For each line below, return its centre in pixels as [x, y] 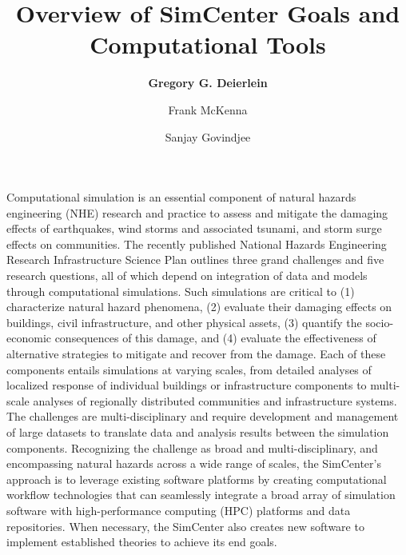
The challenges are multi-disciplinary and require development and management [203, 416]
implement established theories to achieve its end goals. [142, 542]
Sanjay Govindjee [208, 136]
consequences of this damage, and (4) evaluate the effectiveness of [215, 338]
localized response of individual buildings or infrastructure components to [187, 385]
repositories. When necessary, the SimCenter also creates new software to [185, 526]
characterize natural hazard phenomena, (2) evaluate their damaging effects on [199, 307]
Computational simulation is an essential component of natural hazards [181, 197]
